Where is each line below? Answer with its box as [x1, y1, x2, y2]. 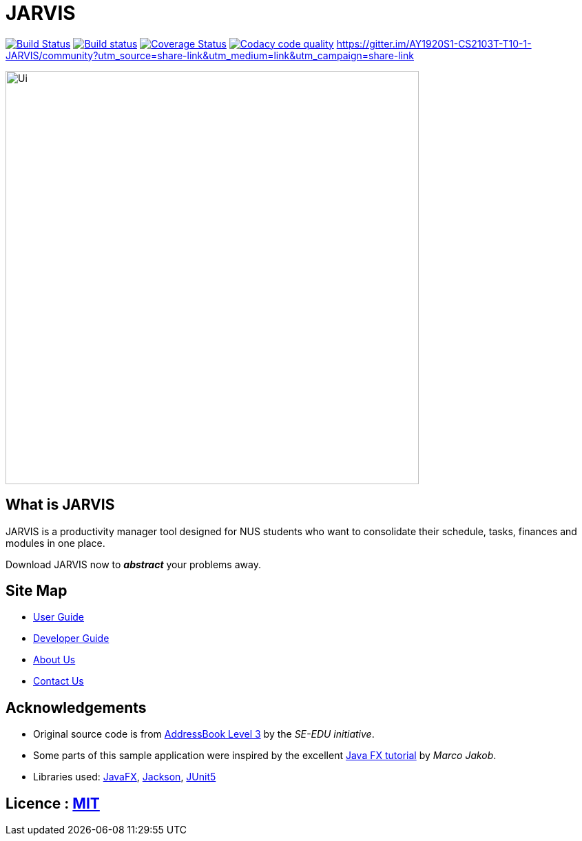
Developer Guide [33, 632, 110, 645]
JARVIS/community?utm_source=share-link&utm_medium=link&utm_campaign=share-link [6, 49, 414, 61]
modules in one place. [6, 537, 105, 549]
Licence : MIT [6, 794, 100, 812]
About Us [33, 654, 76, 666]
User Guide [33, 611, 85, 623]
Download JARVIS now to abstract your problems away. [6, 558, 261, 570]
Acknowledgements [6, 698, 147, 716]
